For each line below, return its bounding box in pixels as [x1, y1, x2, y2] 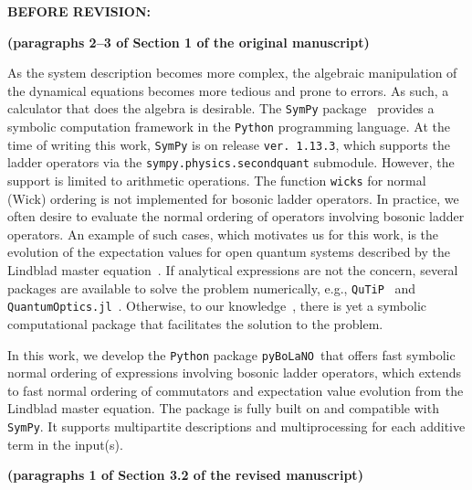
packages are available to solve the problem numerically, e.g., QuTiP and [7, 278, 416, 297]
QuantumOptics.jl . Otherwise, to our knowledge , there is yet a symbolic [7, 296, 427, 315]
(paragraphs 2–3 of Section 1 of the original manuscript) [7, 32, 370, 51]
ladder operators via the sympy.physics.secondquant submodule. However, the [7, 153, 455, 172]
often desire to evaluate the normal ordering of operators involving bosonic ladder [7, 207, 465, 226]
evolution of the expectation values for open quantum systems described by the [7, 242, 451, 261]
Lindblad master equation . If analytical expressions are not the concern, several [7, 261, 458, 280]
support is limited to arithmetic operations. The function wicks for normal [7, 171, 426, 189]
